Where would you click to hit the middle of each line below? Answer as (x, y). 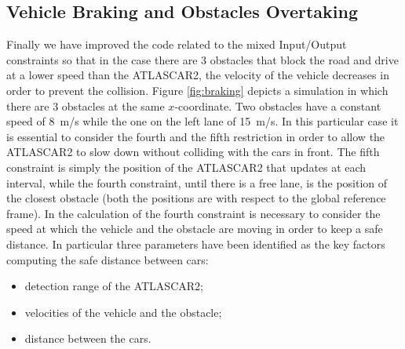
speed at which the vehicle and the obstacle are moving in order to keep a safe (195, 229)
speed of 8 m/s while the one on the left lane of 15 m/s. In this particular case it (202, 121)
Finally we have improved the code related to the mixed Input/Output (177, 44)
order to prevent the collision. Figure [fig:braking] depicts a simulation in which (197, 90)
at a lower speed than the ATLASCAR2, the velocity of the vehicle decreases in (198, 75)
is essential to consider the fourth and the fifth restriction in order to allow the (196, 136)
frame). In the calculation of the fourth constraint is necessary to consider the (193, 213)
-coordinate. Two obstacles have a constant (278, 105)
